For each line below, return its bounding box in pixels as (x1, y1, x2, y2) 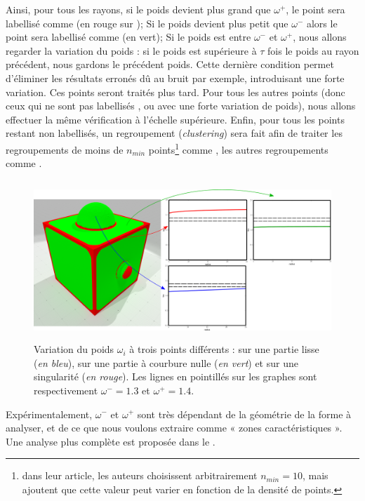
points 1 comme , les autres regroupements (148, 140, 328, 156)
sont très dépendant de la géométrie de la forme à (137, 406, 352, 421)
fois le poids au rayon (267, 43, 359, 58)
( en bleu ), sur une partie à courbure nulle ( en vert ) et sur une (34, 355, 298, 370)
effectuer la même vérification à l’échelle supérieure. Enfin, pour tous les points (6, 112, 345, 126)
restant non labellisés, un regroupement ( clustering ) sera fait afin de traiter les (6, 126, 343, 140)
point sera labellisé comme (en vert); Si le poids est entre (6, 29, 251, 44)
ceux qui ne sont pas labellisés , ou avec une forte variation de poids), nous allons (6, 98, 356, 113)
